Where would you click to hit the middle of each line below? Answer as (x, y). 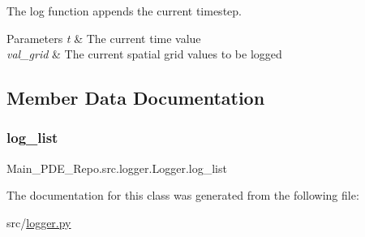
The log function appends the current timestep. (124, 11)
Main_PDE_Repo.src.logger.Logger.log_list (117, 168)
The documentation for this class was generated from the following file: (183, 195)
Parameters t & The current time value (104, 38)
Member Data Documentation (136, 98)
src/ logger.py (39, 222)
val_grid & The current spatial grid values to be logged (144, 54)
